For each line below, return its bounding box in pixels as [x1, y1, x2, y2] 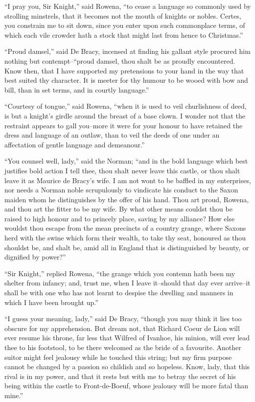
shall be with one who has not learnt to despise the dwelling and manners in [4, 287, 233, 298]
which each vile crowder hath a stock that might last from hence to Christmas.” [4, 29, 243, 40]
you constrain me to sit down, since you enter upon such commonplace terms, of [4, 20, 245, 30]
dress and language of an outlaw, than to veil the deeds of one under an [4, 130, 220, 140]
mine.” [4, 390, 23, 400]
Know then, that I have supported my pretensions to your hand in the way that [4, 65, 244, 75]
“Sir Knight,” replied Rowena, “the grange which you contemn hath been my [4, 268, 235, 278]
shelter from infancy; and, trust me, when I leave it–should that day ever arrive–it [4, 278, 251, 288]
